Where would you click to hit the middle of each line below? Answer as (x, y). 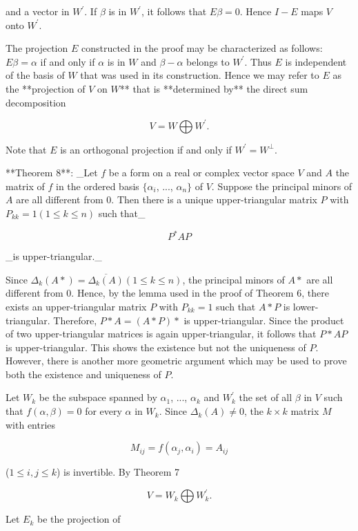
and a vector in (38, 11)
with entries (31, 424)
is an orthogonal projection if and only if (146, 149)
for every (103, 411)
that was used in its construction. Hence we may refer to (200, 75)
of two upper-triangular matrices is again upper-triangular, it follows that (161, 334)
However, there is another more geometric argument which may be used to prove (176, 361)
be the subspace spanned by (98, 397)
